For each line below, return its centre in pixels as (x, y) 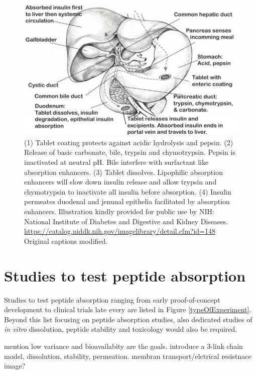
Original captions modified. (66, 241)
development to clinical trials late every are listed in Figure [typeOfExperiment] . (128, 309)
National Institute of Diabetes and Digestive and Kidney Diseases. (126, 221)
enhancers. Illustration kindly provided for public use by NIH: (119, 211)
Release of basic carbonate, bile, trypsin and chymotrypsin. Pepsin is (130, 152)
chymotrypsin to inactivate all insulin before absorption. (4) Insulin (128, 191)
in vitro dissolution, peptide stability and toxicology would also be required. (121, 329)
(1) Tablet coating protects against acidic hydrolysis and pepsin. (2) (129, 142)
